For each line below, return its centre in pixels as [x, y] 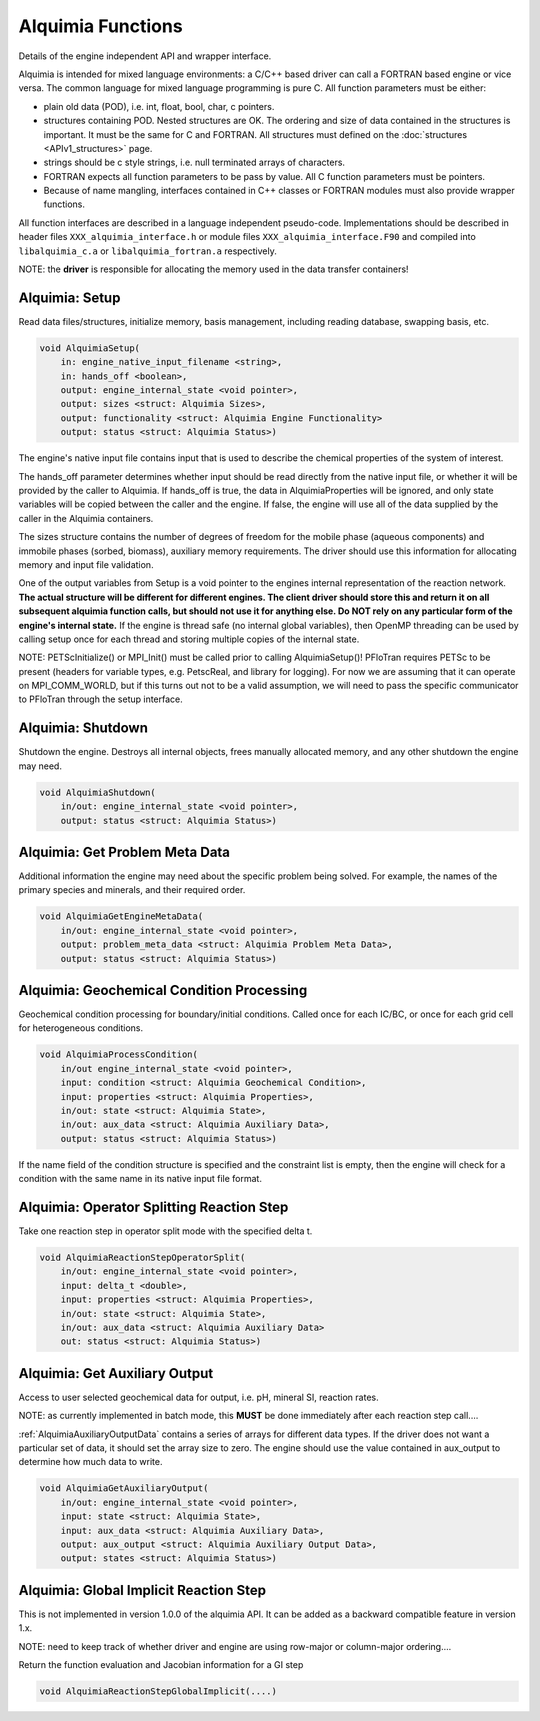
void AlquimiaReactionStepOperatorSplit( [142, 1258]
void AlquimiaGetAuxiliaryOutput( [124, 1488]
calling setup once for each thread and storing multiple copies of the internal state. [189, 639]
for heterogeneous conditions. [81, 1028]
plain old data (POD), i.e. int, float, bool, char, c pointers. [159, 106]
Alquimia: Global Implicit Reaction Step [142, 1590]
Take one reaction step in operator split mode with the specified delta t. [165, 1231]
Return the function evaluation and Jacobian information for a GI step [161, 1665]
